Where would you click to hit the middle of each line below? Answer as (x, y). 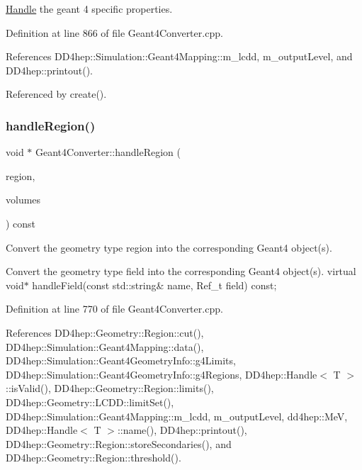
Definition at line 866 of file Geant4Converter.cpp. (114, 32)
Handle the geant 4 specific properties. (89, 9)
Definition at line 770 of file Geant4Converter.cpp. (114, 309)
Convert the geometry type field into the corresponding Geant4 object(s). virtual (181, 271)
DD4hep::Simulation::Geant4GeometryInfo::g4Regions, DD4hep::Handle (162, 374)
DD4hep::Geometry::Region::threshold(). (94, 458)
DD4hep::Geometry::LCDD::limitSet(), (90, 402)
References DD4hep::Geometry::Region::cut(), (105, 332)
